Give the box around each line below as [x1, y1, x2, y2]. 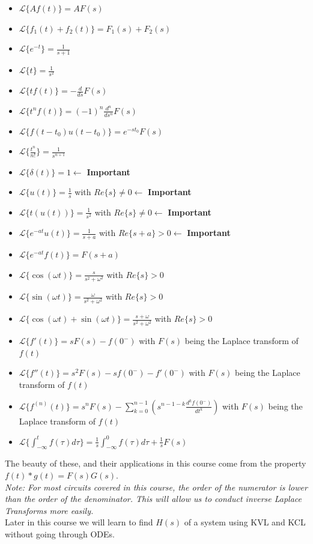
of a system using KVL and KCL [184, 516, 306, 528]
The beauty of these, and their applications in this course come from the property [5, 457, 306, 470]
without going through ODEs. [5, 527, 115, 540]
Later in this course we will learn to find [5, 516, 153, 528]
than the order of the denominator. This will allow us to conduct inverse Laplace [5, 492, 302, 505]
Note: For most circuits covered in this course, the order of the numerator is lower [5, 480, 308, 493]
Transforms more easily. [5, 504, 94, 516]
